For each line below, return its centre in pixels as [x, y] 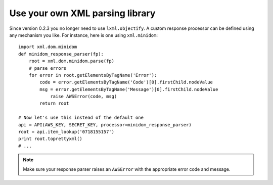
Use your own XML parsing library [82, 13]
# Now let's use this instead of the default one [81, 118]
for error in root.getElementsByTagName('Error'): [93, 75]
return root [54, 103]
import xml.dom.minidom [48, 47]
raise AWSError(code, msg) [84, 97]
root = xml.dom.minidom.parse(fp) [72, 61]
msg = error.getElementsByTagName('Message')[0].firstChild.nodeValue [129, 89]
